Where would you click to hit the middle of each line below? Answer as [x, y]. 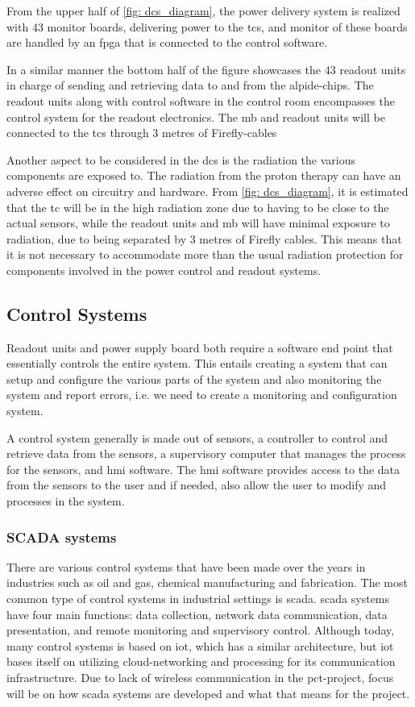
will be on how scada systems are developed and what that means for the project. [208, 693]
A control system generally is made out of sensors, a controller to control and [197, 437]
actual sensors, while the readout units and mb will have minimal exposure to [198, 223]
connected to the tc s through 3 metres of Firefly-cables [142, 133]
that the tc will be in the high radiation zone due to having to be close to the [198, 207]
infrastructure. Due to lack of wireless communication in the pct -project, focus [200, 678]
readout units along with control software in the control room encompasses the [201, 100]
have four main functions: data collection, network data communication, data [197, 614]
